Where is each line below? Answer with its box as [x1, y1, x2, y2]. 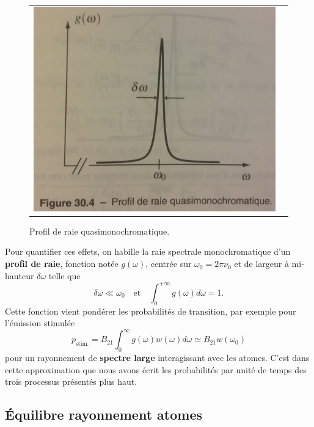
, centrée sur [145, 257, 192, 270]
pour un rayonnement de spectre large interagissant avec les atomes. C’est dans [5, 351, 310, 364]
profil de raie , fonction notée [5, 257, 119, 270]
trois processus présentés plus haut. [5, 375, 137, 388]
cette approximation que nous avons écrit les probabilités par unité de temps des [5, 363, 307, 376]
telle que [48, 269, 81, 282]
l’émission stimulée [5, 316, 75, 329]
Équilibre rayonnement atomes [5, 405, 202, 424]
